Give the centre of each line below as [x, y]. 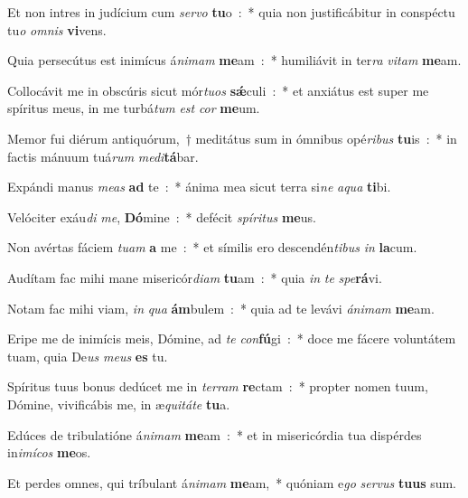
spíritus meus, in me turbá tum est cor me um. [134, 108]
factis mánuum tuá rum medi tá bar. [103, 156]
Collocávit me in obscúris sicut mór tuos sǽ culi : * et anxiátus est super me [218, 90]
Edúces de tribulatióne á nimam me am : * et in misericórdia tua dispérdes [215, 434]
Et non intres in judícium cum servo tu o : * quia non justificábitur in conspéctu [231, 12]
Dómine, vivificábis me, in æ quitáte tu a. [119, 404]
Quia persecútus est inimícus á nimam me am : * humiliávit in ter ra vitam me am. [234, 60]
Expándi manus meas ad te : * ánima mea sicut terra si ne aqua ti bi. [199, 187]
